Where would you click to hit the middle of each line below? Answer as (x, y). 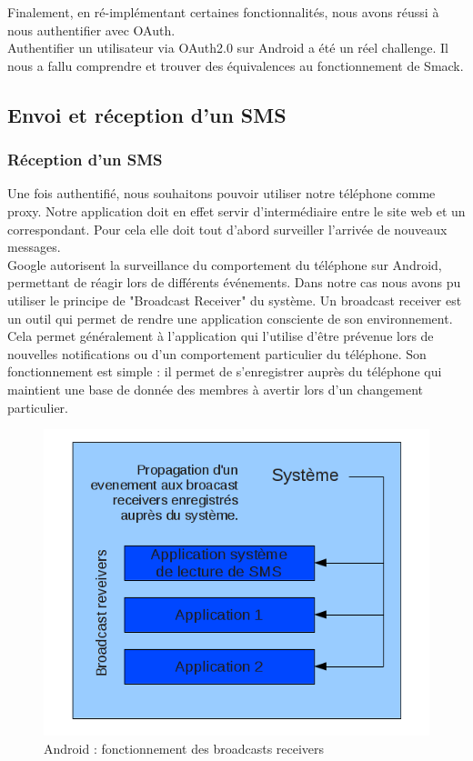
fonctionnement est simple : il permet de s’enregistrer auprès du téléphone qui (225, 371)
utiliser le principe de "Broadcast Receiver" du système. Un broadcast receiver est (235, 300)
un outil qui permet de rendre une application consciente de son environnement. (230, 318)
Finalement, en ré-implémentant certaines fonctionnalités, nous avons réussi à (223, 12)
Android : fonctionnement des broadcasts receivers (184, 748)
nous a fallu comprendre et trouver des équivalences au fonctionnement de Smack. (236, 65)
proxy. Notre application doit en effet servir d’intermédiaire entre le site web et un (236, 210)
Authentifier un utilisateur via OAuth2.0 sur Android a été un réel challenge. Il (228, 48)
